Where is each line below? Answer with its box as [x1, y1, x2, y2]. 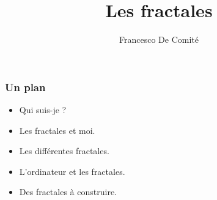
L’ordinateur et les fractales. [19, 165, 125, 177]
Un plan [5, 79, 46, 94]
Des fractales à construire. [19, 185, 117, 198]
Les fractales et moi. [19, 124, 95, 136]
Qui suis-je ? [19, 103, 67, 116]
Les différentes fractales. [19, 144, 109, 157]
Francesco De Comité [119, 33, 199, 46]
